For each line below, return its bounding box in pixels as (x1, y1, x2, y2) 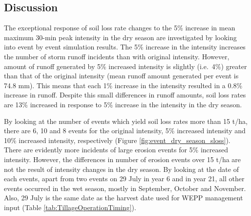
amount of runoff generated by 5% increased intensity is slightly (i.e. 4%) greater (4, 61, 247, 71)
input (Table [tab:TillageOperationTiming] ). (4, 202, 136, 212)
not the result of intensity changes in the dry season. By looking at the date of (4, 164, 239, 174)
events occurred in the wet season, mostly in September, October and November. (4, 183, 246, 193)
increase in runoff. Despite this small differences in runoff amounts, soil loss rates (4, 90, 246, 100)
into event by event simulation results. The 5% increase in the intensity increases (4, 42, 246, 52)
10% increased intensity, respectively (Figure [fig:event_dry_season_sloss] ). (4, 135, 230, 145)
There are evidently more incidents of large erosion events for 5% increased (4, 144, 229, 155)
